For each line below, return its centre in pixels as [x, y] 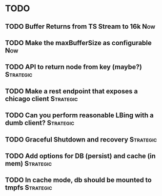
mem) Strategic [29, 163]
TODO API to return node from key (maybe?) [74, 67]
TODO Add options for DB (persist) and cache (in [81, 156]
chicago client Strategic [41, 98]
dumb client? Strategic [40, 123]
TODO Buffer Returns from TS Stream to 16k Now [80, 27]
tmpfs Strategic [29, 188]
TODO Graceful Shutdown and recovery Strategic [81, 139]
